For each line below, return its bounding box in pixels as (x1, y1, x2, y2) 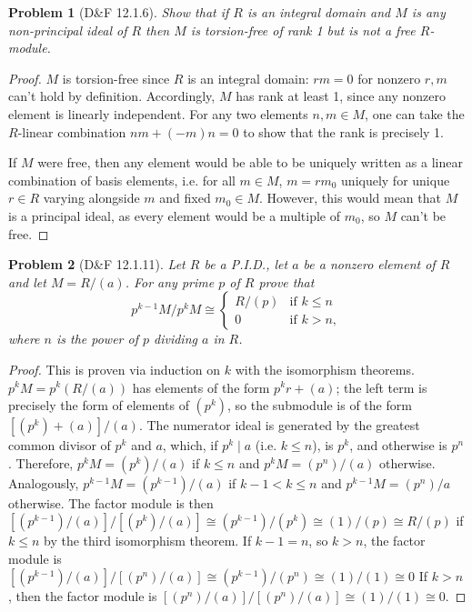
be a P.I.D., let (204, 255, 288, 274)
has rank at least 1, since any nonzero (236, 86, 447, 105)
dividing (154, 329, 197, 348)
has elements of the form (132, 377, 270, 396)
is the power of (55, 329, 138, 348)
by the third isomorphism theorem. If (44, 531, 252, 550)
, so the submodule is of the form (227, 396, 412, 415)
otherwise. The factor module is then (8, 493, 214, 512)
